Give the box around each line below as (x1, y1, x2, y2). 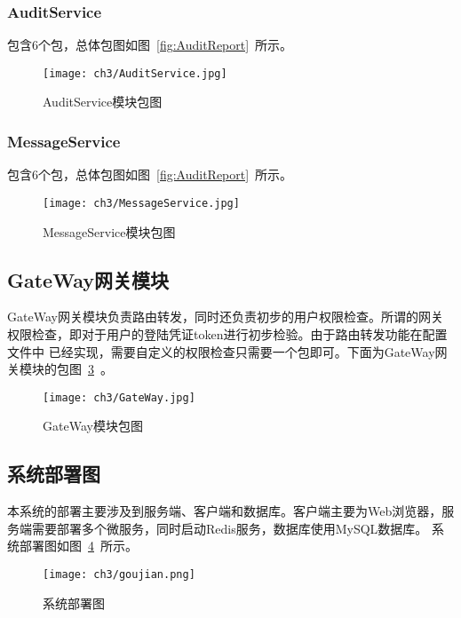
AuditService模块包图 (43, 92, 163, 111)
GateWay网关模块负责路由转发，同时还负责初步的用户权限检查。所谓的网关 (7, 307, 443, 326)
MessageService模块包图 (43, 222, 176, 241)
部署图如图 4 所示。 (19, 536, 138, 555)
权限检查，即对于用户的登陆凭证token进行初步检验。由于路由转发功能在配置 (7, 324, 448, 343)
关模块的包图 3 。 (7, 360, 113, 378)
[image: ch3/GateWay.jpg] (43, 391, 195, 404)
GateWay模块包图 (43, 416, 143, 435)
